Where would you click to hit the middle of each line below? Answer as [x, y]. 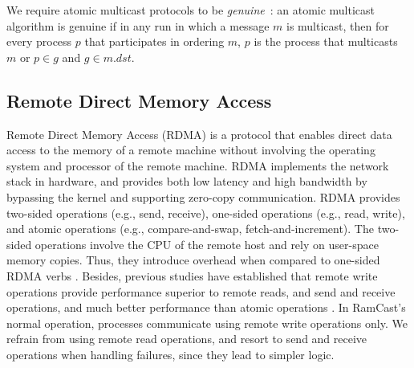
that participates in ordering [154, 41]
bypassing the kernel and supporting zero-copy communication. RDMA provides [203, 196]
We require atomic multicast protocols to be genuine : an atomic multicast [191, 10]
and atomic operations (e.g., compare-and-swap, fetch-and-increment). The [190, 229]
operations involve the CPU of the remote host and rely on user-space [207, 244]
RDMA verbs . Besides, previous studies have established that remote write [192, 275]
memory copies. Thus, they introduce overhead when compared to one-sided [193, 260]
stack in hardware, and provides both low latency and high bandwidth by [187, 181]
